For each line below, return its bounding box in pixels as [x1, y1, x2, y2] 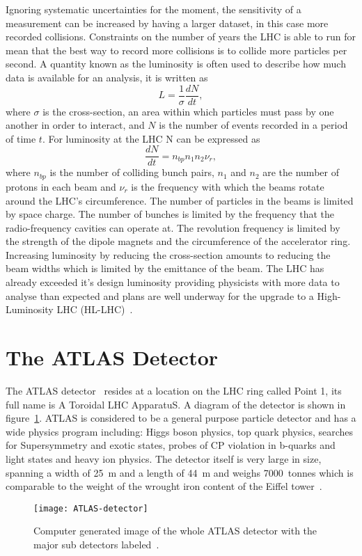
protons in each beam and [6, 179, 116, 193]
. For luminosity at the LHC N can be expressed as [42, 131, 260, 145]
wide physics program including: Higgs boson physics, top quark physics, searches [6, 424, 354, 438]
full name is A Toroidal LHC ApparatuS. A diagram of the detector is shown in [6, 397, 346, 411]
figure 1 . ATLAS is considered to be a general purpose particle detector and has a [6, 411, 356, 425]
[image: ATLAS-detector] [33, 503, 148, 514]
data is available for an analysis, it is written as [6, 70, 208, 84]
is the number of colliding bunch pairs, [49, 165, 214, 180]
